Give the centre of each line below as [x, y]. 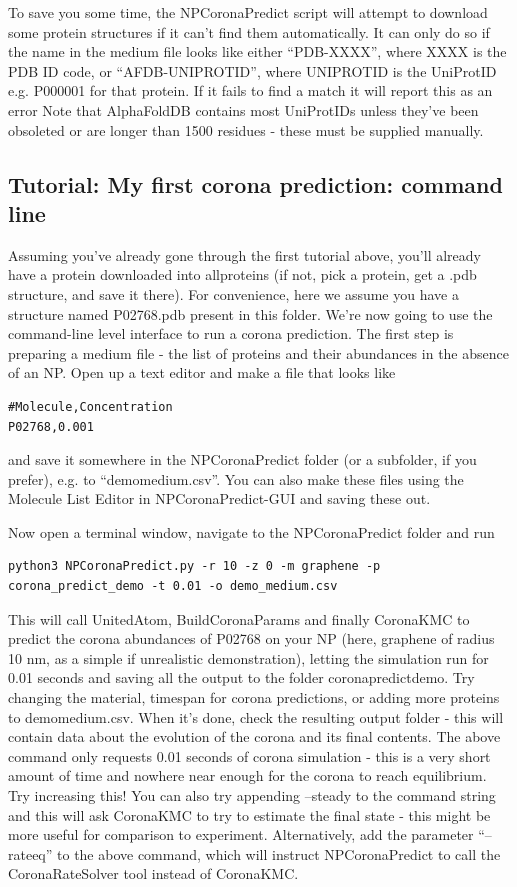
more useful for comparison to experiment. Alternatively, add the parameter [241, 834]
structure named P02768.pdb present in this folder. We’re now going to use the [250, 313]
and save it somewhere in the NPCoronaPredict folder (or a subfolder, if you [242, 459]
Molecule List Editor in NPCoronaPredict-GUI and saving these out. [219, 498]
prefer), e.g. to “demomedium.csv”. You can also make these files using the [236, 478]
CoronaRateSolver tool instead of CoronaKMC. [153, 873]
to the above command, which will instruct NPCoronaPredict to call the [279, 853]
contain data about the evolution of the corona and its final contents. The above [254, 736]
